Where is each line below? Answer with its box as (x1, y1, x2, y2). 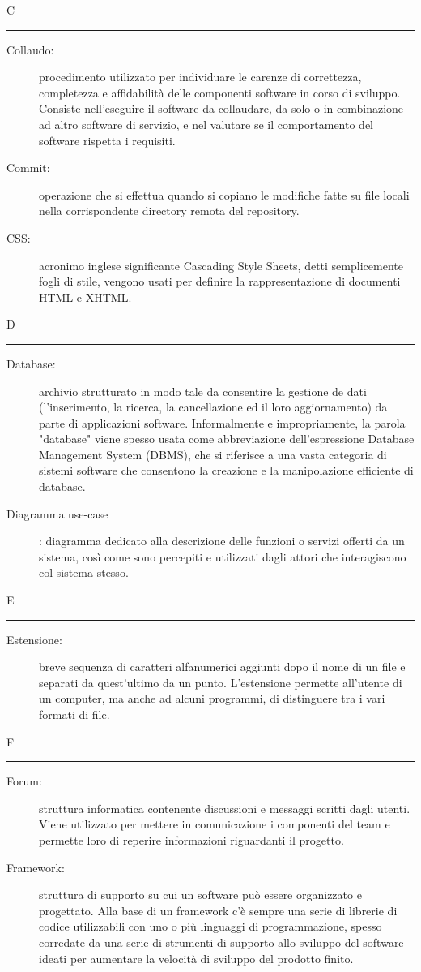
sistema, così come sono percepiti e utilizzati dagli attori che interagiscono (39, 548, 406, 565)
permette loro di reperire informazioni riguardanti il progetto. (39, 831, 344, 848)
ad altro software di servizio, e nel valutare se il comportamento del (39, 115, 373, 132)
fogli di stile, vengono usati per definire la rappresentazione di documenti (39, 273, 401, 290)
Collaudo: (6, 41, 54, 58)
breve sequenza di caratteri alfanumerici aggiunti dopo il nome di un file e (39, 658, 406, 675)
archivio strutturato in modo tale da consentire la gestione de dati (39, 382, 367, 399)
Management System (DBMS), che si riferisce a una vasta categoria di (39, 445, 387, 462)
